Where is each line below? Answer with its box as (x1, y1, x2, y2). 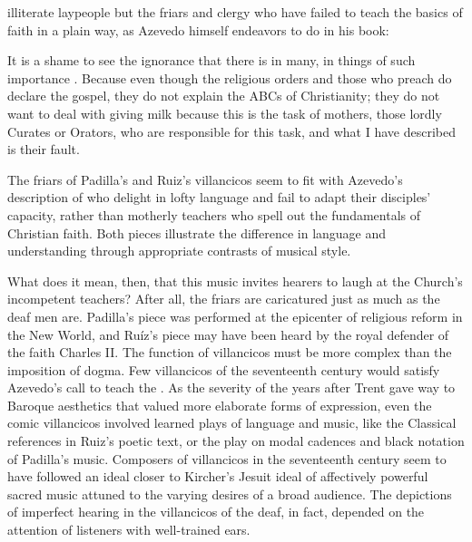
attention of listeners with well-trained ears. (7, 520, 251, 539)
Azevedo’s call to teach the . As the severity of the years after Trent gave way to (7, 378, 456, 397)
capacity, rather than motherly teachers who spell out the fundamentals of (7, 205, 421, 224)
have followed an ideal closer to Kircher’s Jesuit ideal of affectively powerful (7, 467, 428, 486)
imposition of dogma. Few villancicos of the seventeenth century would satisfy (7, 360, 440, 379)
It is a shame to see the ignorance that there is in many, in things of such (7, 51, 416, 70)
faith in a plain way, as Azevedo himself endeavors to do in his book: (7, 20, 389, 39)
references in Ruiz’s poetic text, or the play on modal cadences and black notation (7, 431, 465, 450)
